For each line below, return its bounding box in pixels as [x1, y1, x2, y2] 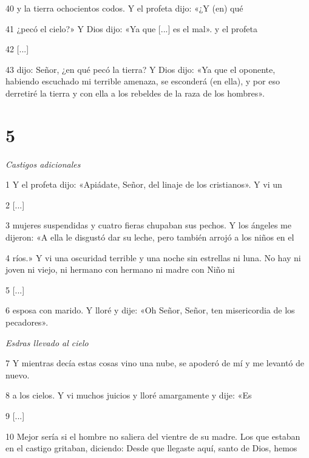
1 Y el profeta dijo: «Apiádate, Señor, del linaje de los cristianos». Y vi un [5, 178, 282, 191]
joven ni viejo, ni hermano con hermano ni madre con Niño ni [5, 263, 235, 276]
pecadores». [5, 316, 49, 329]
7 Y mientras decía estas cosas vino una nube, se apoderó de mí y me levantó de [5, 357, 305, 369]
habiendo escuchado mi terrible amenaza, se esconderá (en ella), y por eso [5, 75, 280, 87]
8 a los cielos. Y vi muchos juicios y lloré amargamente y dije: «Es [5, 389, 252, 402]
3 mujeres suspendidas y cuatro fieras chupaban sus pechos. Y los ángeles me [5, 219, 292, 231]
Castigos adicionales [5, 157, 81, 170]
